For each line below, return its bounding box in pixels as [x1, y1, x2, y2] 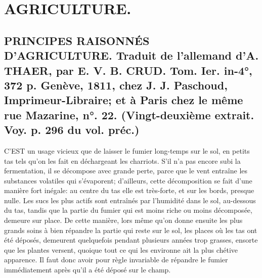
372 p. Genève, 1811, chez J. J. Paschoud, [4, 77, 228, 92]
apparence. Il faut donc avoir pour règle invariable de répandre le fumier [4, 254, 228, 265]
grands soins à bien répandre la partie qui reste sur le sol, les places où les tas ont [4, 224, 257, 235]
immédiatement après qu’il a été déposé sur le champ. [4, 264, 171, 275]
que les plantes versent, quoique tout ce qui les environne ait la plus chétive [4, 244, 238, 255]
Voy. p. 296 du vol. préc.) [4, 122, 140, 137]
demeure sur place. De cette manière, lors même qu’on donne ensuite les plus [4, 215, 243, 225]
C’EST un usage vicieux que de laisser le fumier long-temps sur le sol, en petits [4, 145, 250, 156]
